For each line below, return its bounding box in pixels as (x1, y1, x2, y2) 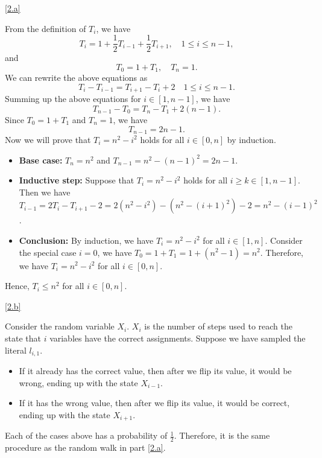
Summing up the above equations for (5, 92, 141, 105)
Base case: (19, 153, 63, 166)
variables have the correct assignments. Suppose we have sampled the (49, 331, 306, 344)
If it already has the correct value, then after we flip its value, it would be (19, 364, 292, 377)
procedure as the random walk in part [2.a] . (5, 441, 166, 454)
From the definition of (5, 22, 86, 34)
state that (5, 331, 41, 344)
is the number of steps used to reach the (144, 320, 292, 332)
